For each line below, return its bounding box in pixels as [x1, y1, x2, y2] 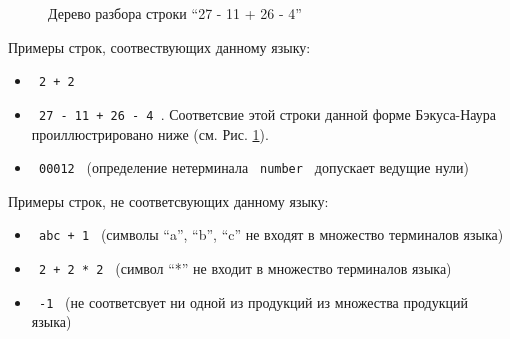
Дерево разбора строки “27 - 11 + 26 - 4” [48, 3, 302, 23]
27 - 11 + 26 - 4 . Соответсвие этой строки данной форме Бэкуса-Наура [38, 103, 497, 124]
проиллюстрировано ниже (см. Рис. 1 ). [31, 123, 269, 144]
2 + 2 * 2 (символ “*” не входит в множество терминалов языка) [38, 258, 452, 278]
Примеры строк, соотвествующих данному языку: [8, 36, 311, 57]
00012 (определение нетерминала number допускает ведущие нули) [38, 157, 470, 178]
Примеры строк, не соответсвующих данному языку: [8, 190, 329, 211]
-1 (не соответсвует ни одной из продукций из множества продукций [38, 291, 468, 312]
